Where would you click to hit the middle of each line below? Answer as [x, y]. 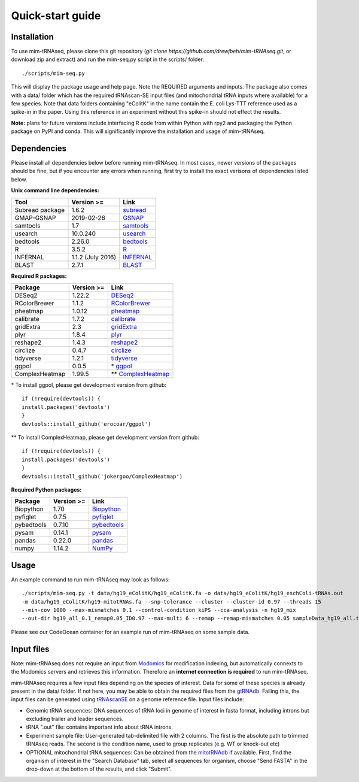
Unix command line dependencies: [55, 190]
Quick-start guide [56, 16]
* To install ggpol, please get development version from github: [89, 385]
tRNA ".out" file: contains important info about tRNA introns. [100, 727]
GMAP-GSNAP [35, 217]
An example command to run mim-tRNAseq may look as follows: [90, 579]
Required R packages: [39, 276]
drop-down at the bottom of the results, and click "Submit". [99, 769]
